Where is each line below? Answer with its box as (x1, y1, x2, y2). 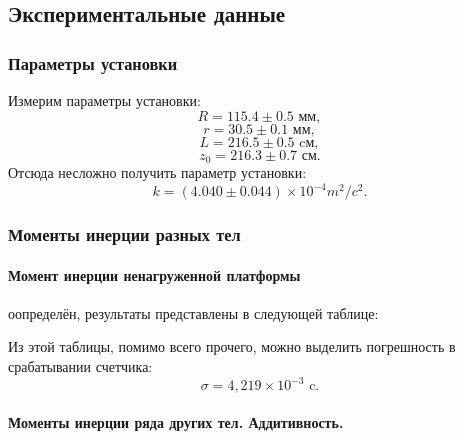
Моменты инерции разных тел (8, 222, 241, 247)
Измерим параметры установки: (8, 90, 201, 110)
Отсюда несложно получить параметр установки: (8, 162, 307, 183)
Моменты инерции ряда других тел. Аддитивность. (8, 411, 344, 432)
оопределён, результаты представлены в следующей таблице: (8, 302, 379, 323)
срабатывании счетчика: (8, 355, 153, 376)
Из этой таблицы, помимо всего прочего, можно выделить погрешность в (8, 336, 456, 357)
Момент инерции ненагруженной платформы (8, 264, 301, 285)
